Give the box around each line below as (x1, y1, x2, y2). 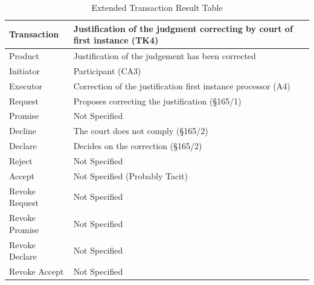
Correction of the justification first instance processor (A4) (73, 79, 290, 92)
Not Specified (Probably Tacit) (73, 169, 188, 182)
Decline (9, 124, 36, 137)
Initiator (9, 64, 40, 77)
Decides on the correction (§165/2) (73, 139, 202, 152)
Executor (9, 79, 43, 92)
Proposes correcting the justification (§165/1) (73, 94, 242, 107)
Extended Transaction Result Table (91, 1, 223, 13)
